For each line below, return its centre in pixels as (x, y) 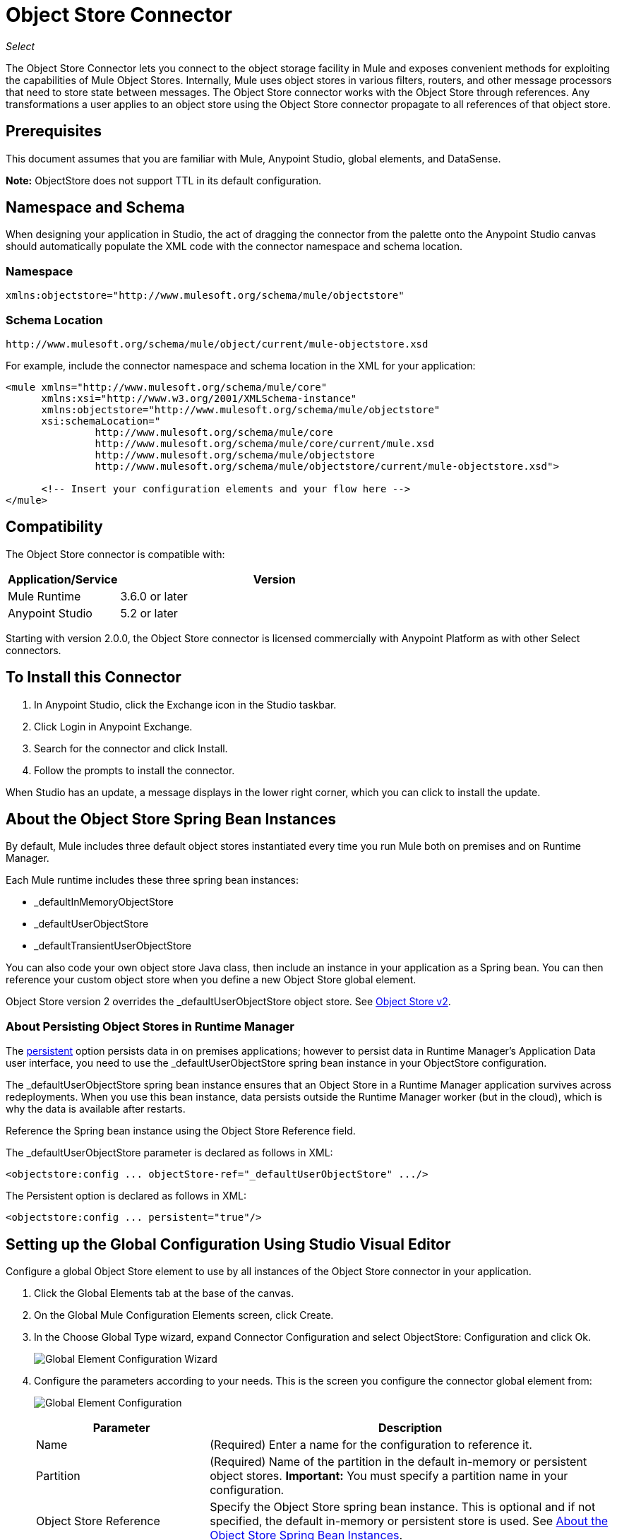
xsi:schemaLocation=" (101, 421)
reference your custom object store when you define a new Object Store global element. (211, 980)
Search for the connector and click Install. (131, 748)
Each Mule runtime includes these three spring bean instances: (152, 880)
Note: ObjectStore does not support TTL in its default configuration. (163, 180)
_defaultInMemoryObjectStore (104, 902)
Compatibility (54, 527)
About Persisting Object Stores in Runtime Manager (150, 1026)
